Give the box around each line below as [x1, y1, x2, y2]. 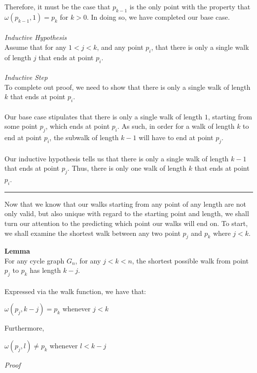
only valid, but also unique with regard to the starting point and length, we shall [4, 208, 249, 219]
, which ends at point [45, 121, 110, 131]
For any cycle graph [4, 255, 65, 265]
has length [30, 265, 61, 275]
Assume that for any [4, 41, 67, 52]
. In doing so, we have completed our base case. [86, 11, 230, 22]
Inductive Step [4, 72, 48, 82]
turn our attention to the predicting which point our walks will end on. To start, [4, 218, 248, 228]
